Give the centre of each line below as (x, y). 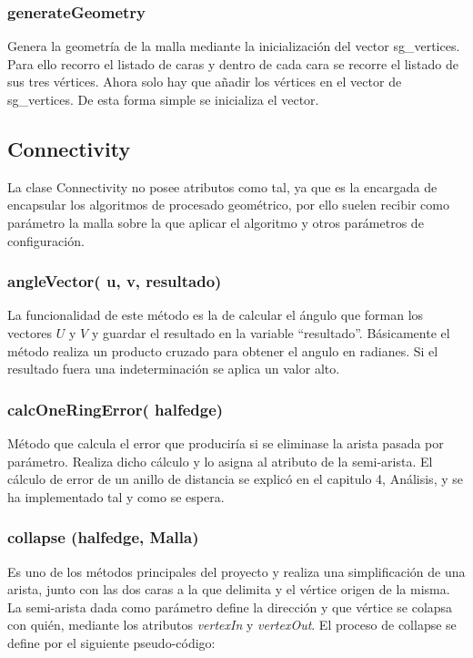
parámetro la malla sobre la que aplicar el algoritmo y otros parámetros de (216, 222)
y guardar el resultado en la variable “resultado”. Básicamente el (271, 332)
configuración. (46, 240)
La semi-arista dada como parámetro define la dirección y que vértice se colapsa (230, 607)
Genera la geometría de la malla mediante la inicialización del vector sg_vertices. (234, 46)
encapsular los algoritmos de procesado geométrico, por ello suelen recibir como (228, 205)
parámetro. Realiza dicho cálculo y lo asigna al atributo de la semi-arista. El (220, 461)
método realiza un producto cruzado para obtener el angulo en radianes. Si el (223, 350)
